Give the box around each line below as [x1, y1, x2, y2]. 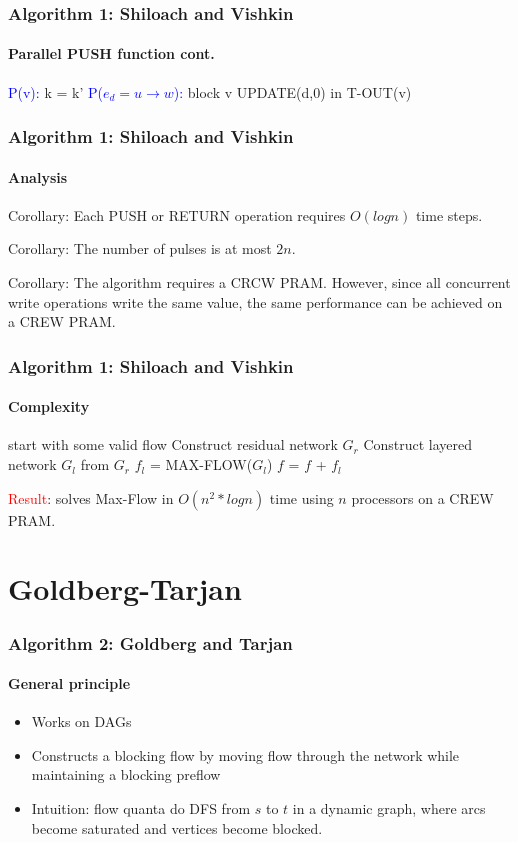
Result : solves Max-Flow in [8, 487, 174, 508]
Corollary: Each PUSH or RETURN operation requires [8, 204, 346, 225]
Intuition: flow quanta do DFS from [31, 798, 251, 819]
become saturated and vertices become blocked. [31, 817, 323, 838]
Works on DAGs [31, 711, 132, 732]
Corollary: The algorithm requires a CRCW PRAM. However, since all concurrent [8, 272, 511, 293]
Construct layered [363, 434, 473, 455]
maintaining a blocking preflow [31, 764, 221, 785]
